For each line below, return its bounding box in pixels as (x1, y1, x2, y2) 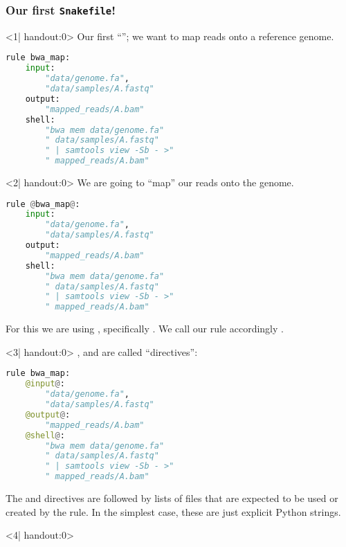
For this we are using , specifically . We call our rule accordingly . (6, 321, 284, 336)
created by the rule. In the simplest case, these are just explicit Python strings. (6, 504, 341, 519)
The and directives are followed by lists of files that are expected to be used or (6, 491, 338, 505)
